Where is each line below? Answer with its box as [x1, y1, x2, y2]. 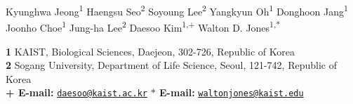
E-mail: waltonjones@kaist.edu [159, 85, 304, 100]
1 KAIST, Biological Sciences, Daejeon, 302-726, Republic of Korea [6, 44, 295, 58]
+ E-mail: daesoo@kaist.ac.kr [6, 85, 147, 100]
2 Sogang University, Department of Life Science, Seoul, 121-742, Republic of [6, 58, 337, 72]
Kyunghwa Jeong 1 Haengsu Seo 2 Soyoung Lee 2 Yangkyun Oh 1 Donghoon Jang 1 [6, 2, 348, 18]
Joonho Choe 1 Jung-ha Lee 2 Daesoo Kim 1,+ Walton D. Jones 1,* [6, 18, 281, 34]
